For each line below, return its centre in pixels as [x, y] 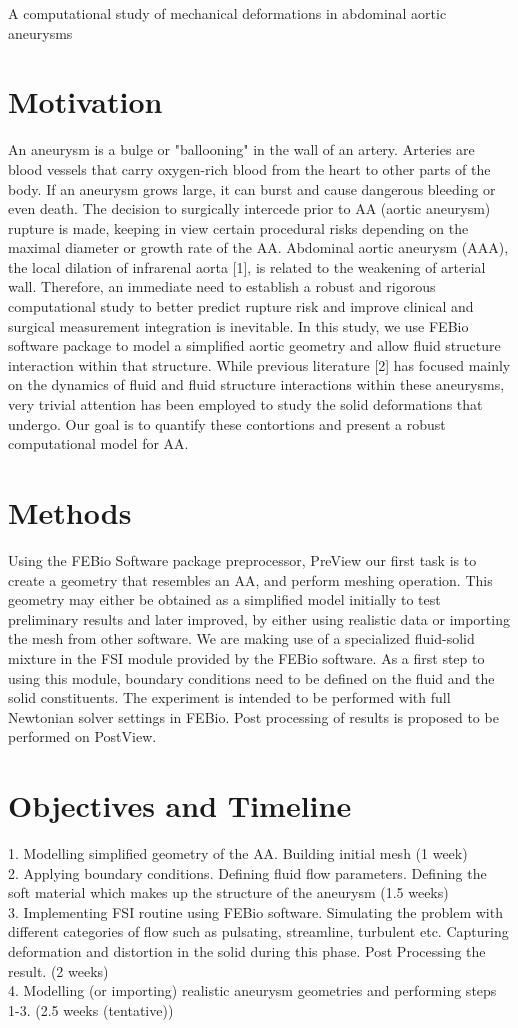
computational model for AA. [98, 443]
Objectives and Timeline [180, 805]
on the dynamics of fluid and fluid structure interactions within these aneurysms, [256, 384]
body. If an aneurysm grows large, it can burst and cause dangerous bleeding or [252, 188]
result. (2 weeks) [58, 970]
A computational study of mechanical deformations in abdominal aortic [227, 13]
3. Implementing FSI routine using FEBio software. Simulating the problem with [255, 911]
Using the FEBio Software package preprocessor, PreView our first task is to [242, 559]
